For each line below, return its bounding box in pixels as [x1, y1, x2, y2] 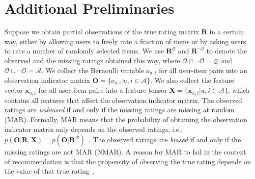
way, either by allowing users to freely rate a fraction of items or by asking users [4, 36, 246, 46]
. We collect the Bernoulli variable [41, 65, 144, 75]
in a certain [209, 26, 244, 37]
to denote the [206, 46, 247, 56]
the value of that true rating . [4, 166, 95, 176]
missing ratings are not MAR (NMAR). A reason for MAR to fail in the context [4, 147, 246, 157]
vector [4, 85, 23, 95]
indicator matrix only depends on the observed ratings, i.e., [4, 124, 183, 134]
